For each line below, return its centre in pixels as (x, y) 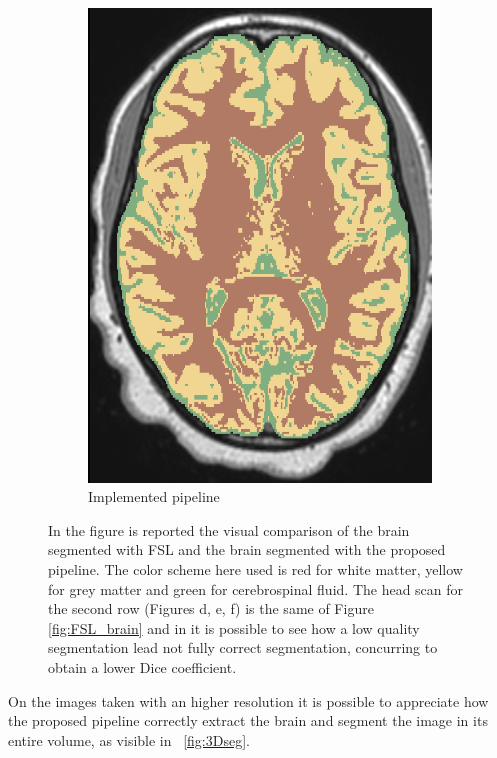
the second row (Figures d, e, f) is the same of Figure (211, 608)
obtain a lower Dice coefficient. (142, 666)
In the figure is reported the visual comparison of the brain (229, 529)
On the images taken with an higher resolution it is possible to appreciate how (248, 700)
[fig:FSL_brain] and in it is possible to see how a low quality (234, 627)
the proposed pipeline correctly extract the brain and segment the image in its (248, 720)
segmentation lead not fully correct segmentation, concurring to (243, 647)
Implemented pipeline (154, 496)
